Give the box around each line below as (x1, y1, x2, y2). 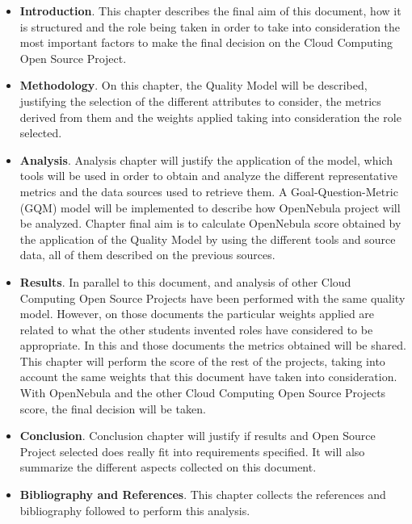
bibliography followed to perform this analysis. (19, 501, 250, 518)
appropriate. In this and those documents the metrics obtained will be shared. (19, 337, 406, 354)
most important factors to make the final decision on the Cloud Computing (19, 34, 393, 51)
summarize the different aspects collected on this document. (19, 459, 317, 476)
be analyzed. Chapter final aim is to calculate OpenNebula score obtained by (19, 215, 401, 232)
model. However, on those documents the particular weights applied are (19, 305, 375, 322)
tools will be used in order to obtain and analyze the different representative (19, 167, 397, 184)
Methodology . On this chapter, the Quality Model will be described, (19, 77, 368, 94)
